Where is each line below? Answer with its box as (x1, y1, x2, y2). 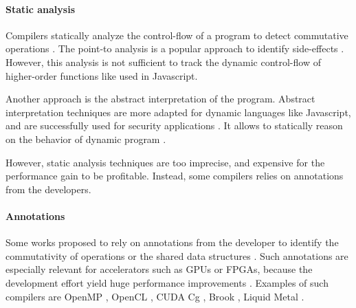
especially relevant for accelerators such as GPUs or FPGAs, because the (5, 262, 313, 276)
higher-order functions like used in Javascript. (5, 68, 198, 82)
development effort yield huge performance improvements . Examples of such (5, 275, 329, 289)
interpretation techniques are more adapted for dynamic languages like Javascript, (5, 104, 351, 119)
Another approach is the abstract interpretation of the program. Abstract (5, 91, 315, 106)
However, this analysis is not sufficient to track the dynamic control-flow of (5, 54, 321, 69)
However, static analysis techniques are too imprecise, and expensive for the (5, 155, 325, 169)
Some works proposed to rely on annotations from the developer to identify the (5, 235, 339, 250)
